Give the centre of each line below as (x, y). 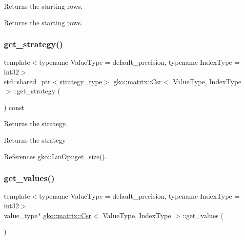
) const (14, 107)
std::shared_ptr (27, 81)
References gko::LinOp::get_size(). (55, 156)
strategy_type (81, 81)
